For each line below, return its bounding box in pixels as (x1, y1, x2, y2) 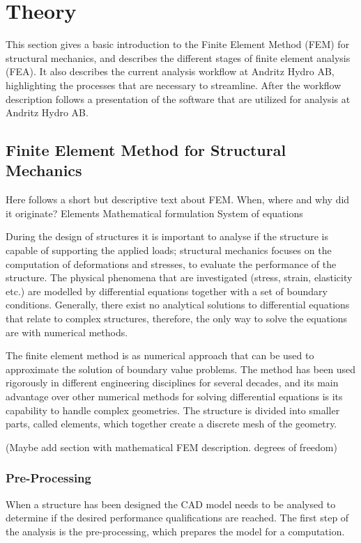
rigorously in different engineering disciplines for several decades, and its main (6, 375, 339, 390)
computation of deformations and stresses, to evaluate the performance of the (6, 256, 337, 271)
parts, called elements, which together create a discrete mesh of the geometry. (6, 416, 337, 431)
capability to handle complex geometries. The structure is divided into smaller (6, 402, 340, 417)
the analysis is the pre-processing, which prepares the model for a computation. (6, 524, 345, 538)
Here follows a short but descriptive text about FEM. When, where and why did (6, 192, 350, 207)
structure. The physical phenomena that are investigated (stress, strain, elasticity (6, 270, 353, 285)
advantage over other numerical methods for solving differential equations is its (6, 389, 343, 403)
